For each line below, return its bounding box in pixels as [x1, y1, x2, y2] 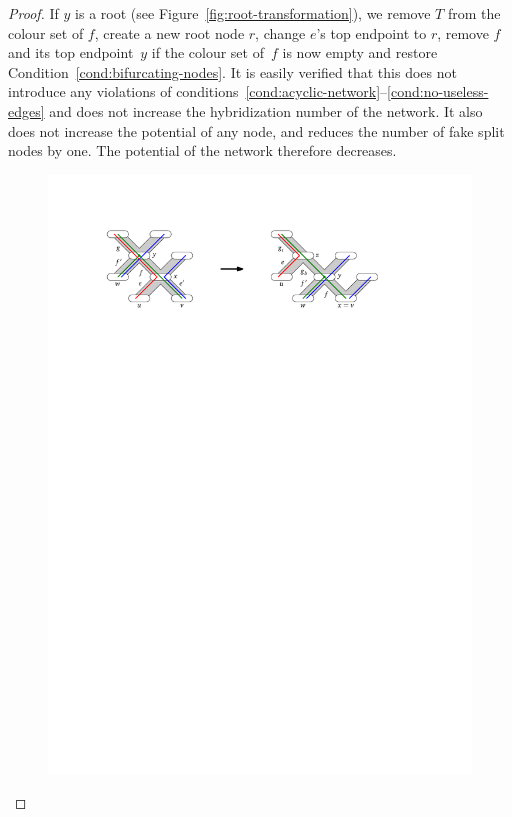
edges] [8, 100, 45, 121]
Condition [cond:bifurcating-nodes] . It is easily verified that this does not [8, 61, 457, 82]
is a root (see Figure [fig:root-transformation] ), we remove [75, 3, 431, 23]
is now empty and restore [282, 42, 438, 63]
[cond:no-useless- [387, 81, 489, 102]
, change [255, 22, 306, 43]
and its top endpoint [8, 42, 134, 63]
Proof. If [8, 3, 59, 23]
